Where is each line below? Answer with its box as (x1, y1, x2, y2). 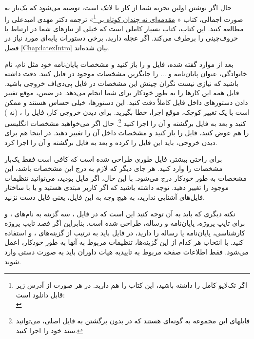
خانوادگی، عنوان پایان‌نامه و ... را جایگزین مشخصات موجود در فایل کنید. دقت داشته (4, 68, 247, 79)
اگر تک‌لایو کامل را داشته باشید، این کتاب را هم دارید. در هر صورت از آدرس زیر (16, 280, 247, 290)
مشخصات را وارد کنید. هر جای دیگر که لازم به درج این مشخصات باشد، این (4, 163, 223, 173)
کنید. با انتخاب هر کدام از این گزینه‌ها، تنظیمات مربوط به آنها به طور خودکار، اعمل (4, 237, 244, 247)
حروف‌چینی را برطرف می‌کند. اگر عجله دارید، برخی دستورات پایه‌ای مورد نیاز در (4, 33, 238, 43)
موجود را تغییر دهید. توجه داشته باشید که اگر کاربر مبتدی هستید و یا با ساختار (4, 182, 229, 192)
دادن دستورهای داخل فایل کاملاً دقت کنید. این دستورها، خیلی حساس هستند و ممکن (4, 97, 248, 107)
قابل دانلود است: (16, 289, 65, 299)
